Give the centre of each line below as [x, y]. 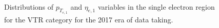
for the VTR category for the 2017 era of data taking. [89, 19]
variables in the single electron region [156, 6]
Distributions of [29, 6]
